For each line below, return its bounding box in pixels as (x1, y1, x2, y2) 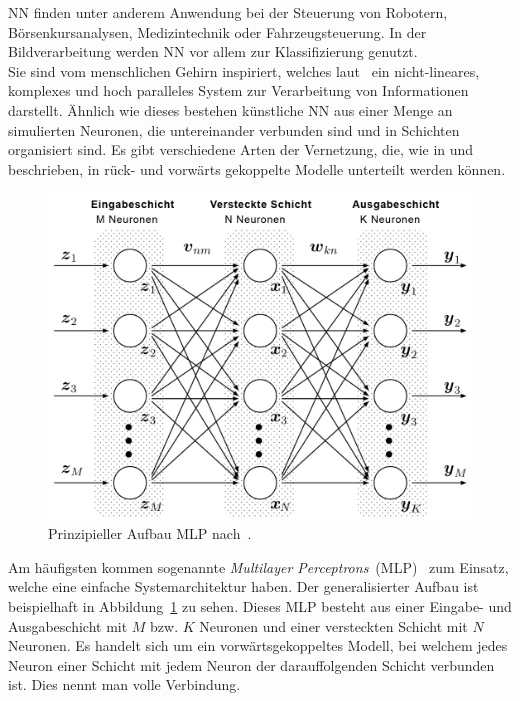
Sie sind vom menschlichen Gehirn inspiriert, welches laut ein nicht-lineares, (8, 60, 480, 81)
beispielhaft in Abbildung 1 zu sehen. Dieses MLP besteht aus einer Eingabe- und (8, 596, 512, 616)
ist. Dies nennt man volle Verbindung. (8, 674, 241, 695)
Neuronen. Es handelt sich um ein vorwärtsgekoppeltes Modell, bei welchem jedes (8, 635, 508, 656)
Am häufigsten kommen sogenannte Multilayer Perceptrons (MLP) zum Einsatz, (8, 556, 509, 577)
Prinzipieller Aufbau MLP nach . (48, 523, 252, 544)
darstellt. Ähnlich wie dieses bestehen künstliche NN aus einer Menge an (8, 99, 453, 120)
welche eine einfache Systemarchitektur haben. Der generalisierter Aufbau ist (8, 576, 479, 597)
